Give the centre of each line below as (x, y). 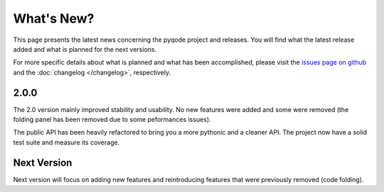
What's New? (54, 18)
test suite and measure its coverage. (66, 142)
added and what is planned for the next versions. (85, 49)
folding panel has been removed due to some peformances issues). (112, 120)
